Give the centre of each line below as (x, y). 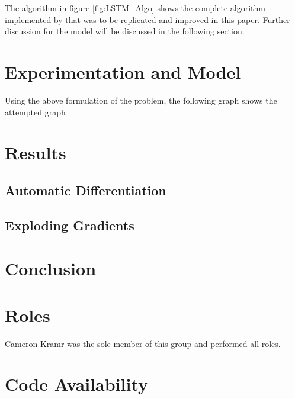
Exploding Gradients (70, 225)
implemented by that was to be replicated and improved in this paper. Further (147, 19)
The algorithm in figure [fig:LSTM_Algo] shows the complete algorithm (135, 8)
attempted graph (35, 112)
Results (36, 152)
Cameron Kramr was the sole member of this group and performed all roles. (143, 343)
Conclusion (51, 268)
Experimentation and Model (123, 71)
